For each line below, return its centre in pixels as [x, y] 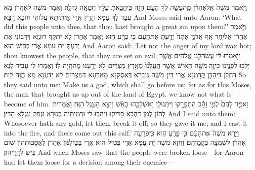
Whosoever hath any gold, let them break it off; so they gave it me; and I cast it [126, 123]
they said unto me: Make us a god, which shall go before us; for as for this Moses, [128, 84]
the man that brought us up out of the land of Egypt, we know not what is [118, 94]
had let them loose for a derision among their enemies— [89, 161]
